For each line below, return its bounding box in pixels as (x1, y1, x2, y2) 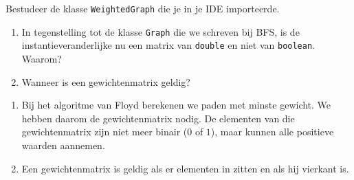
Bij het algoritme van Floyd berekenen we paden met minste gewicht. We (21, 98, 331, 112)
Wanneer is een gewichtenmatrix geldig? (21, 74, 190, 89)
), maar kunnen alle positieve (210, 124, 334, 139)
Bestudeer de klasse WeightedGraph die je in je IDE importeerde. (5, 1, 280, 15)
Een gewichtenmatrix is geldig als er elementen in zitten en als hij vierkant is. (21, 161, 349, 175)
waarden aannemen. (21, 137, 105, 152)
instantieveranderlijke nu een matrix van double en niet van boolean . (21, 38, 315, 52)
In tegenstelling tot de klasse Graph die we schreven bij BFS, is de (21, 24, 300, 38)
